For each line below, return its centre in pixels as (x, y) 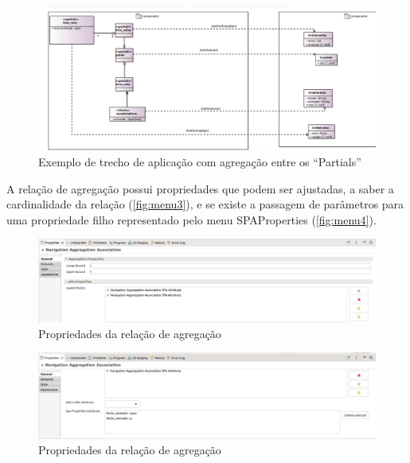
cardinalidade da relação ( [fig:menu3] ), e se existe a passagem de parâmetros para (205, 204)
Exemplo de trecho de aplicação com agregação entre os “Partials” (200, 161)
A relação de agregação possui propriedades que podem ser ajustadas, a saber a (200, 188)
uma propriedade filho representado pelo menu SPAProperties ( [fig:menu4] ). (191, 219)
